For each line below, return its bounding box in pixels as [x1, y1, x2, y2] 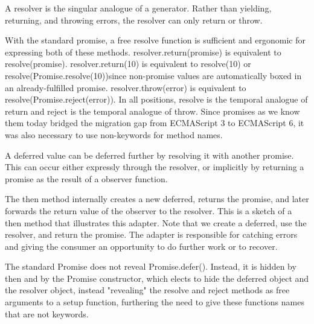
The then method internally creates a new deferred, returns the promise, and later [5, 192, 309, 205]
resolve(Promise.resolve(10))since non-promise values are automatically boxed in [5, 69, 302, 81]
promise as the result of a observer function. [5, 172, 168, 185]
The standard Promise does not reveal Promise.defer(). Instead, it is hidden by [5, 260, 296, 273]
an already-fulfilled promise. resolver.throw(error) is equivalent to [5, 81, 246, 94]
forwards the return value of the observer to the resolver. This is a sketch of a [5, 204, 292, 217]
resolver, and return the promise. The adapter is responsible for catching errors [5, 228, 298, 241]
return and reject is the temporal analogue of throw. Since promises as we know [5, 104, 300, 117]
